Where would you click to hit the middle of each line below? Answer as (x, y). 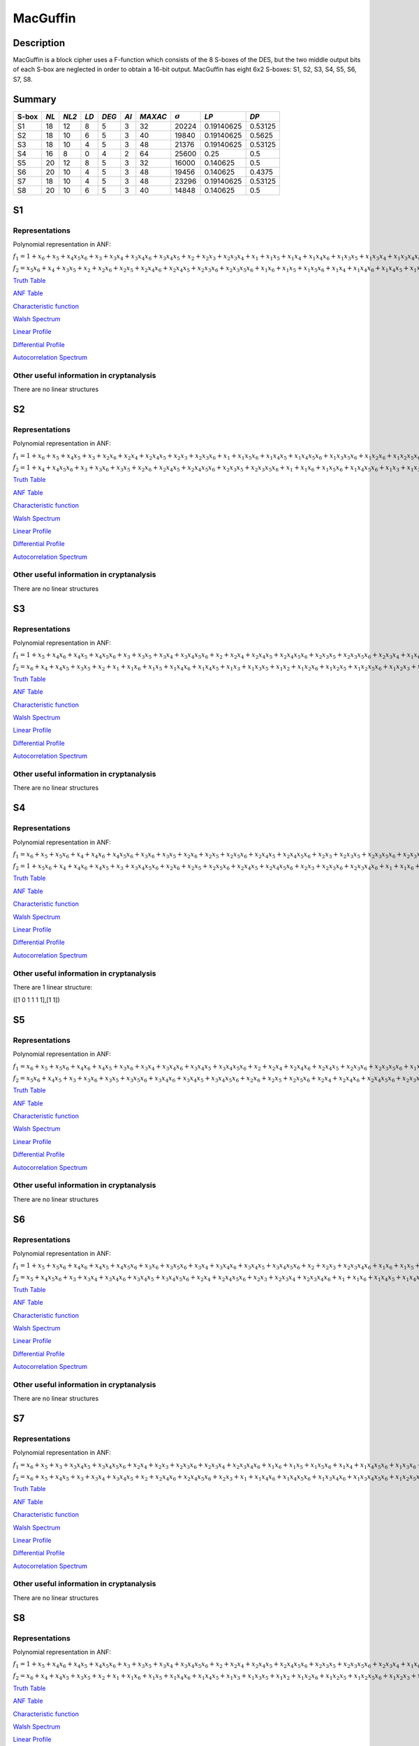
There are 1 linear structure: (53, 987)
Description (39, 43)
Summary (35, 99)
